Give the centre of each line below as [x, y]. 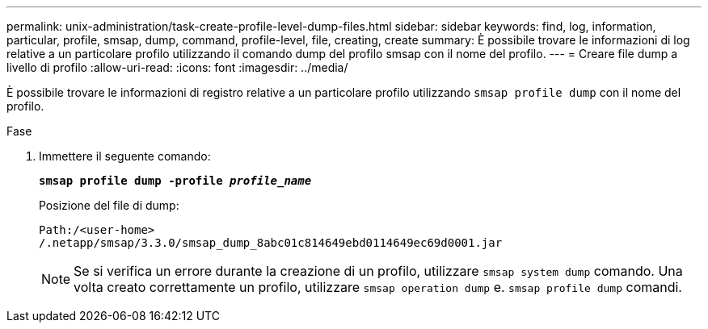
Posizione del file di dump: [109, 205]
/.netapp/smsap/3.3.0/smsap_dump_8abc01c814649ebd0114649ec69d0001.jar [271, 243]
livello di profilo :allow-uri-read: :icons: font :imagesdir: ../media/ [177, 67]
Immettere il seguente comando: [125, 156]
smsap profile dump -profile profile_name [175, 181]
